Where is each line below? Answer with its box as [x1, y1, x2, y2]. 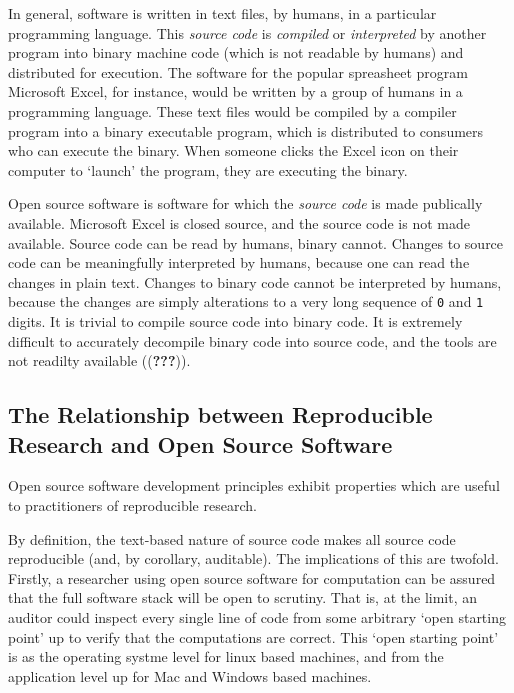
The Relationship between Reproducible [8, 399, 433, 430]
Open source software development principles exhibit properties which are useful [8, 475, 500, 496]
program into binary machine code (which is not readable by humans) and [8, 42, 464, 63]
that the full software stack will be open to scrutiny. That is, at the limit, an [8, 587, 477, 608]
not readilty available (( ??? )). [8, 350, 191, 371]
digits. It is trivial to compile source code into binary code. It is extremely [8, 310, 463, 331]
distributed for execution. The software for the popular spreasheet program [8, 61, 468, 82]
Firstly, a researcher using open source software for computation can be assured [8, 567, 496, 588]
